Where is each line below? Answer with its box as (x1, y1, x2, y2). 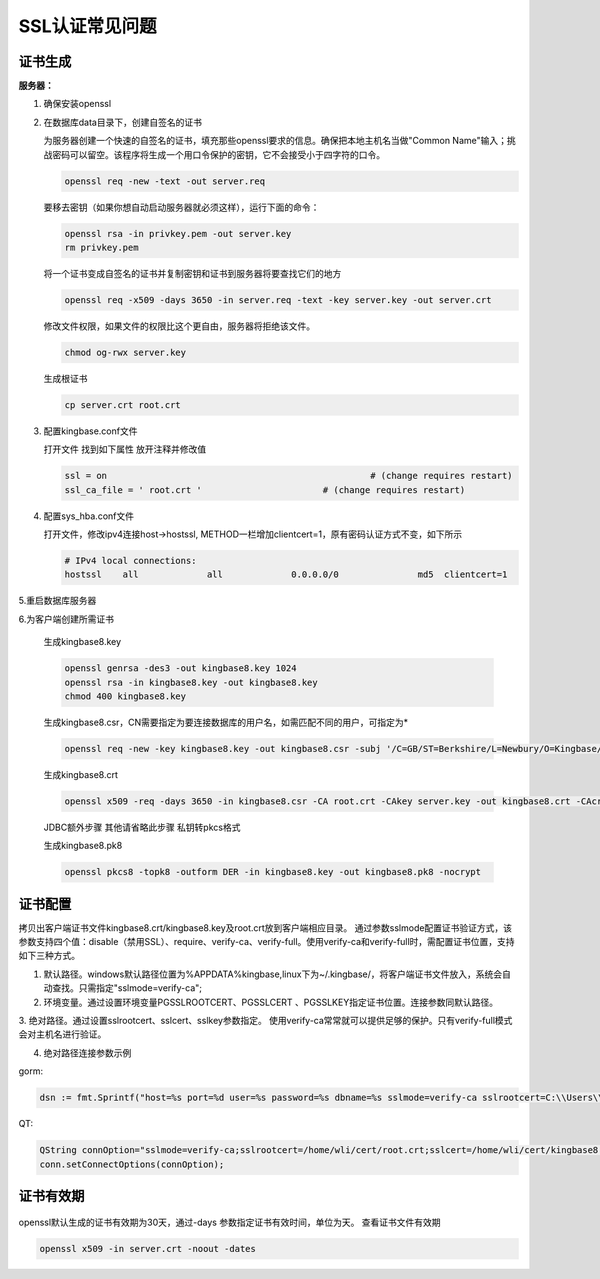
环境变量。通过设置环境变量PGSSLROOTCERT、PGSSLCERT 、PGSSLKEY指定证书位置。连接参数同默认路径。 (43, 996, 499, 1008)
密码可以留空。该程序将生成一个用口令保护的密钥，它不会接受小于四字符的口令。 (51, 148, 385, 160)
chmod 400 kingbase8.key (64, 690, 187, 702)
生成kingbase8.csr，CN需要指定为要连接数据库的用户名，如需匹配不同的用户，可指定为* (43, 716, 409, 728)
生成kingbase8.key (43, 636, 122, 648)
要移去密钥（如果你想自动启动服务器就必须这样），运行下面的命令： (43, 201, 320, 213)
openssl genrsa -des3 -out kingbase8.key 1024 (64, 663, 297, 674)
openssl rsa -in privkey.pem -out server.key (64, 228, 292, 239)
